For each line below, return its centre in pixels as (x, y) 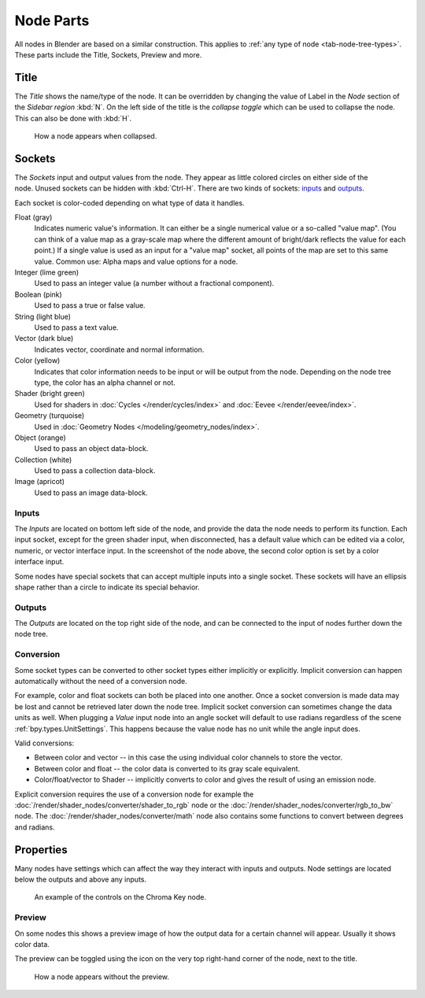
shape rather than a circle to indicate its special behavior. (107, 587)
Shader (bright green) (50, 394)
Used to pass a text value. (76, 327)
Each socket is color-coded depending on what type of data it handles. (129, 203)
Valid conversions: (44, 743)
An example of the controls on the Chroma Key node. (120, 897)
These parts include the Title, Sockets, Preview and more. (108, 54)
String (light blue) (42, 316)
